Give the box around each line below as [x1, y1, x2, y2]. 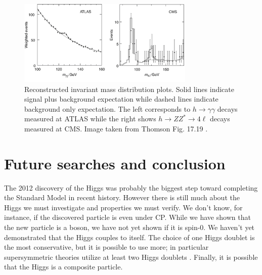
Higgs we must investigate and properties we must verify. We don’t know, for [4, 202, 243, 212]
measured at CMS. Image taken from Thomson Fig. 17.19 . [24, 123, 208, 133]
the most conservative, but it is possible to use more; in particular [4, 242, 209, 252]
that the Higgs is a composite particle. [4, 261, 123, 272]
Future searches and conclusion [4, 153, 226, 173]
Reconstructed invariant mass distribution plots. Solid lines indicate [24, 83, 234, 94]
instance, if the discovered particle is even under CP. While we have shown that [4, 212, 251, 222]
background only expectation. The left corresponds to [24, 103, 191, 114]
